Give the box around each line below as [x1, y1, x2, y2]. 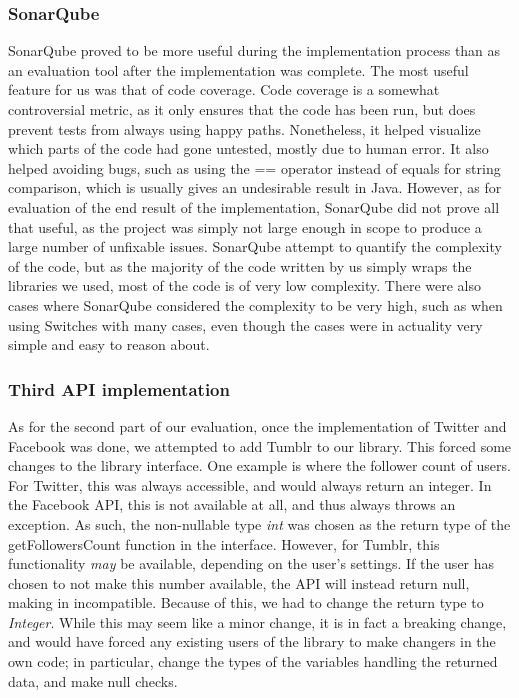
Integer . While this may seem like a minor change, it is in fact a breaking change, [8, 611, 507, 632]
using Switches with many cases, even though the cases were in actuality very [8, 314, 483, 335]
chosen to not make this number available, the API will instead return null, [8, 572, 470, 593]
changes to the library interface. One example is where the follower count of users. [8, 455, 511, 476]
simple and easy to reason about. [8, 334, 210, 355]
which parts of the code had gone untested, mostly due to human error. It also [8, 138, 489, 159]
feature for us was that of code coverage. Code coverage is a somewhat [8, 79, 440, 100]
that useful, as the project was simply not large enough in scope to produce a [8, 216, 482, 237]
